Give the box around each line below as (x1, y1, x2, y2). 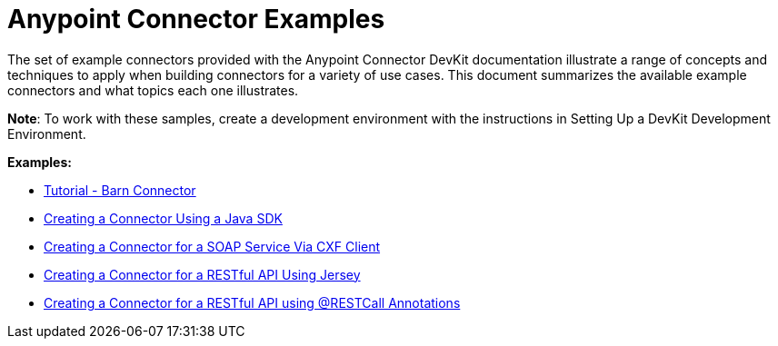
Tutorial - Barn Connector (44, 182, 196, 198)
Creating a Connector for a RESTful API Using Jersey (44, 266, 361, 282)
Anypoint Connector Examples (7, 4, 385, 35)
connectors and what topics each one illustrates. (7, 82, 299, 98)
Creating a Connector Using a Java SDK (44, 210, 283, 226)
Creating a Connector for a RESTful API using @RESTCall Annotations (44, 294, 461, 311)
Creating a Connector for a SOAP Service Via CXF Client (44, 238, 381, 254)
